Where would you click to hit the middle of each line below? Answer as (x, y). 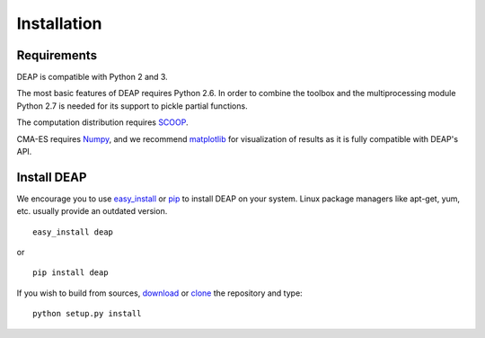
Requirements (57, 55)
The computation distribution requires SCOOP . (102, 122)
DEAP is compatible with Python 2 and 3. (92, 77)
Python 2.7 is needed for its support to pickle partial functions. (132, 106)
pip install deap (71, 273)
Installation (59, 23)
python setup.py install (87, 314)
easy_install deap (73, 232)
